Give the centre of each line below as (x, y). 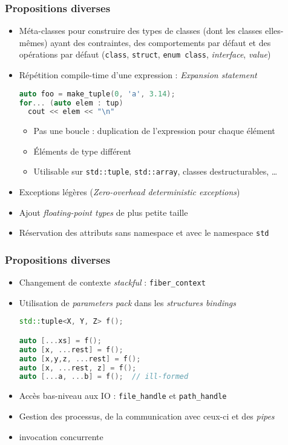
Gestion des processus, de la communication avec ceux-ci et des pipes (147, 416)
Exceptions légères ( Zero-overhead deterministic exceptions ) (129, 192)
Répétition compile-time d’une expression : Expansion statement (138, 75)
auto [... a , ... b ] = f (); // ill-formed (104, 377)
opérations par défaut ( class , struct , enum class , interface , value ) (145, 54)
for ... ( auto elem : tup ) (71, 103)
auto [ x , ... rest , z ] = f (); (78, 368)
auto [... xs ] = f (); (60, 340)
